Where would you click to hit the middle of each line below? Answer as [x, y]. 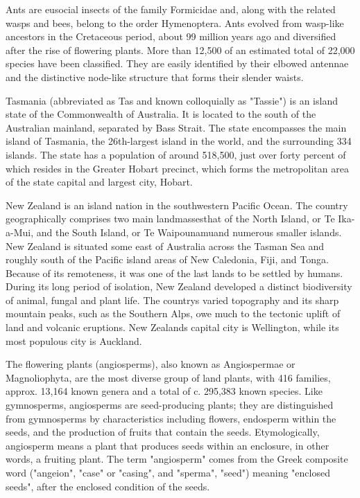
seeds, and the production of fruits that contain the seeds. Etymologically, [163, 432]
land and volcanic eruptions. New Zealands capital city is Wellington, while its [172, 327]
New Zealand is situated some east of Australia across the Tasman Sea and [165, 246]
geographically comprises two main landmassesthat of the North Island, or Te [170, 219]
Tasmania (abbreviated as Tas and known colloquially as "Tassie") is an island [172, 100]
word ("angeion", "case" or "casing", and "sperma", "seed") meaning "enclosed [168, 472]
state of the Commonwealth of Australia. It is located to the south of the [161, 114]
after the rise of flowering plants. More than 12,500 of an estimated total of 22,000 [180, 50]
